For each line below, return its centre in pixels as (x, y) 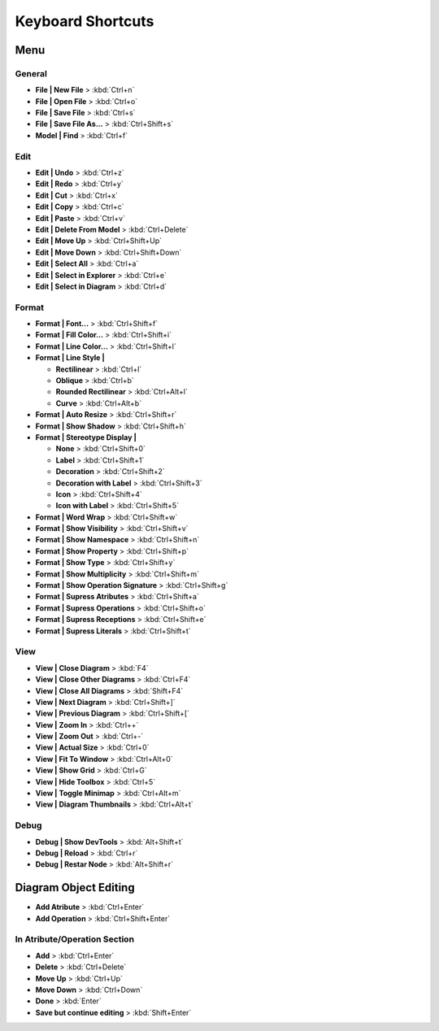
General (31, 73)
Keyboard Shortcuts (85, 21)
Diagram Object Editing (75, 887)
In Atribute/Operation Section (74, 939)
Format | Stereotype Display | (86, 437)
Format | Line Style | (70, 358)
